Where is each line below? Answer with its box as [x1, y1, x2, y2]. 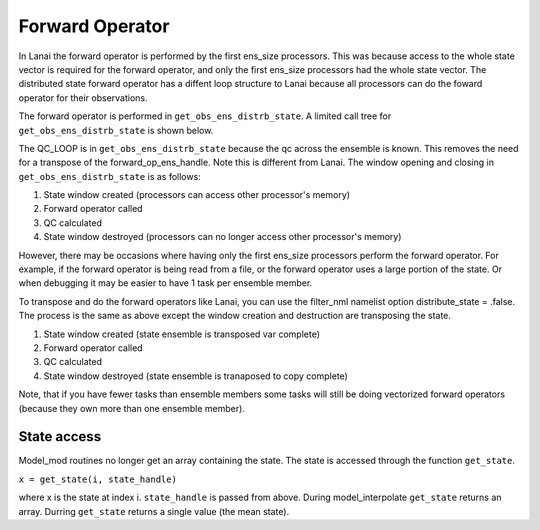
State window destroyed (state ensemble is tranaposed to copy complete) [43, 370, 349, 382]
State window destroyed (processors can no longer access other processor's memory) [43, 231, 402, 243]
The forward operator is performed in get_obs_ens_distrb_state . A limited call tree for [18, 110, 392, 122]
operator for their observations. [18, 91, 149, 104]
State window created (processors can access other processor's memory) [43, 189, 350, 201]
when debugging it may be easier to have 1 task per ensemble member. [18, 277, 313, 289]
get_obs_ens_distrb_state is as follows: [18, 170, 202, 182]
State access [18, 428, 102, 445]
